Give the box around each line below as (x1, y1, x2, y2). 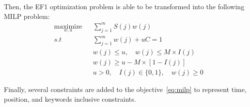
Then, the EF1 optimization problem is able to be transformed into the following (4, 1, 245, 11)
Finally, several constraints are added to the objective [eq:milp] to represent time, (4, 84, 247, 94)
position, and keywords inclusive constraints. (4, 93, 136, 104)
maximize (54, 23, 82, 30)
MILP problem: (4, 11, 50, 21)
